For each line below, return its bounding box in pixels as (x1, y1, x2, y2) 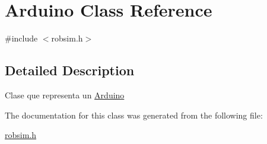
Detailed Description (5, 61, 135, 79)
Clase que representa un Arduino (5, 88, 125, 101)
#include (5, 32, 38, 44)
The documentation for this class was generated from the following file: (5, 108, 263, 121)
